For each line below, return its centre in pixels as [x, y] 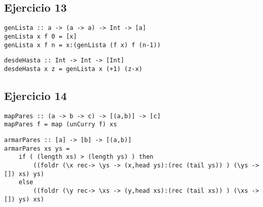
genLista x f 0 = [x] [41, 36]
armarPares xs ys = [37, 148]
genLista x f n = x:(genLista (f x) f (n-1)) [82, 45]
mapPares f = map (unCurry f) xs [61, 125]
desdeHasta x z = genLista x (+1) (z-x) [74, 69]
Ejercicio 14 [36, 95]
